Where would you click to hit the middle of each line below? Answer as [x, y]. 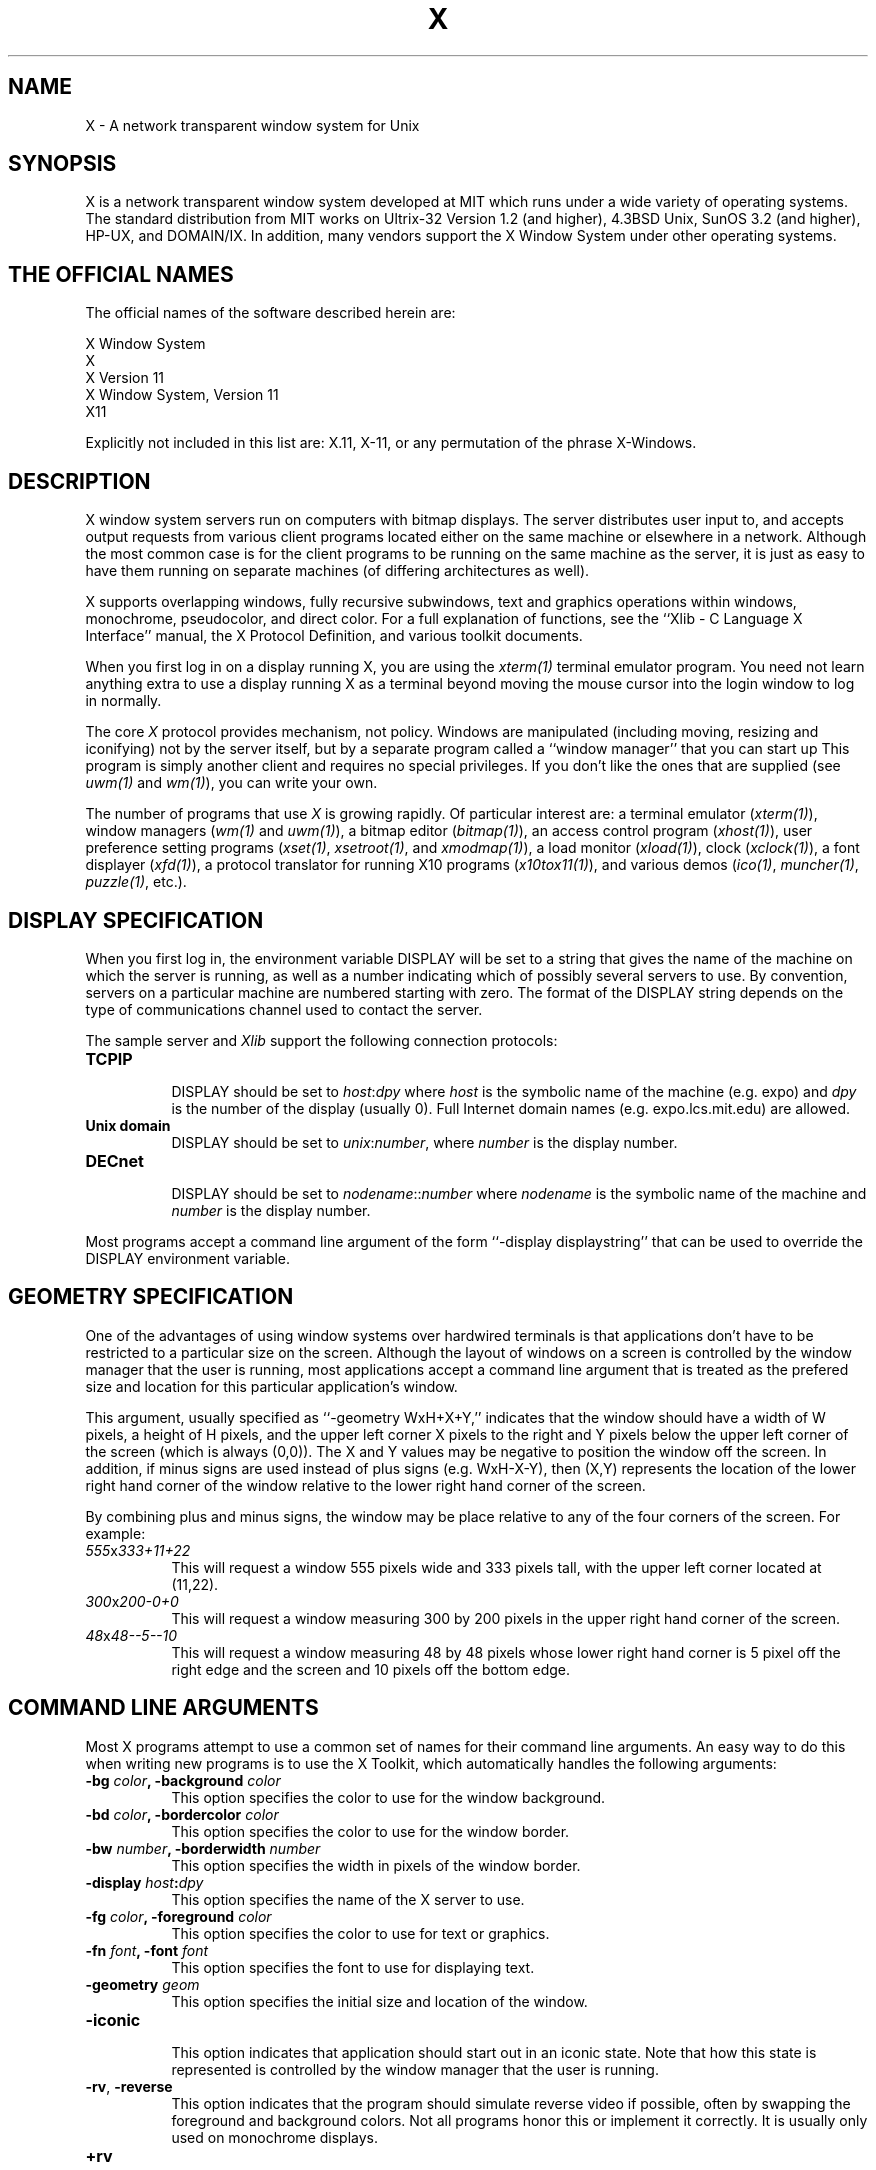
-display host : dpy [144, 1882]
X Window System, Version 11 [182, 395]
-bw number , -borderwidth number [203, 1848]
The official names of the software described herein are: [270, 313]
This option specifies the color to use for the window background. [388, 1797]
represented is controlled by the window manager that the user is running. [415, 2069]
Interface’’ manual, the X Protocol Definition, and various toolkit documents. [334, 636]
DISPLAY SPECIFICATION [136, 920]
